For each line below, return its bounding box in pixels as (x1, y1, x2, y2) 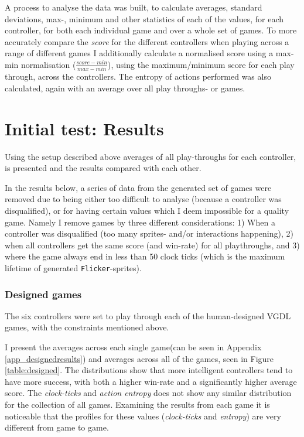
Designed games (5, 286, 82, 301)
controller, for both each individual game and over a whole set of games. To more (5, 24, 297, 36)
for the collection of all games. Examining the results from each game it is (5, 398, 270, 410)
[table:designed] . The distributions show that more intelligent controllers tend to (5, 364, 293, 376)
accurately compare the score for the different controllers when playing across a (5, 35, 289, 47)
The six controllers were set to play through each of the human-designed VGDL (5, 309, 291, 322)
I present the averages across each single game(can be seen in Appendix (5, 341, 262, 353)
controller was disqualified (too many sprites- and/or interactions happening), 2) (5, 227, 293, 240)
